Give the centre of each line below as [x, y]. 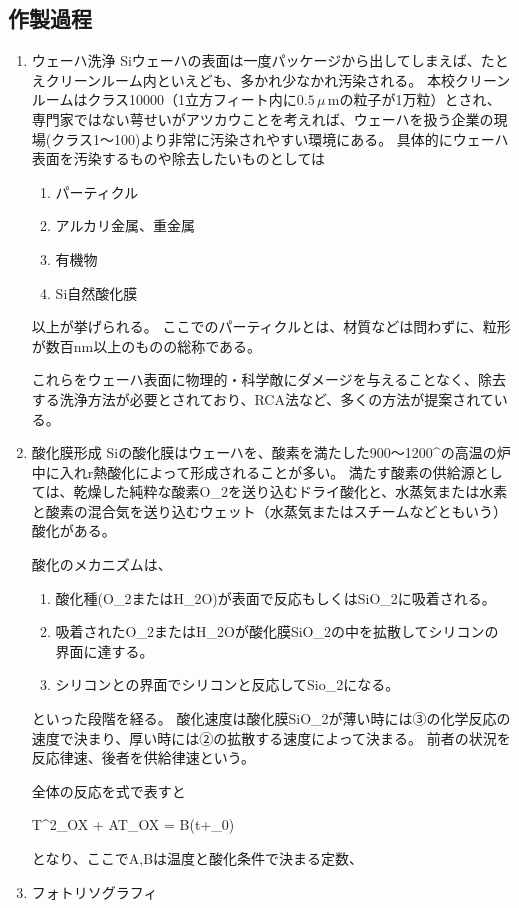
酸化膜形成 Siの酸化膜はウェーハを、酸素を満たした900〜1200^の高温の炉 [271, 452]
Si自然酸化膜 [96, 292]
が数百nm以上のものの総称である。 [146, 345]
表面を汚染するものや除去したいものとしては [178, 158]
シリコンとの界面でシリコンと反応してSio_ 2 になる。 [227, 684]
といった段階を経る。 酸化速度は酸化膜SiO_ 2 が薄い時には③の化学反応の [271, 718]
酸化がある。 [73, 530]
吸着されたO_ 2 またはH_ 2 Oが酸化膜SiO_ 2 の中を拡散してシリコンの [277, 631]
